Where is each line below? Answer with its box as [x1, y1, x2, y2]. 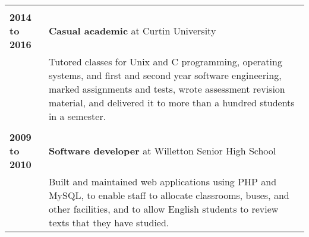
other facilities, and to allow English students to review [48, 202, 279, 216]
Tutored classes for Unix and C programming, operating [48, 55, 282, 68]
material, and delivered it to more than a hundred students [48, 96, 295, 109]
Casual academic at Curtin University [48, 24, 216, 37]
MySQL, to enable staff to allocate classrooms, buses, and [48, 188, 289, 202]
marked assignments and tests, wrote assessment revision [48, 82, 285, 96]
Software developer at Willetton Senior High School [48, 144, 276, 157]
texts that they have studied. [48, 216, 169, 229]
